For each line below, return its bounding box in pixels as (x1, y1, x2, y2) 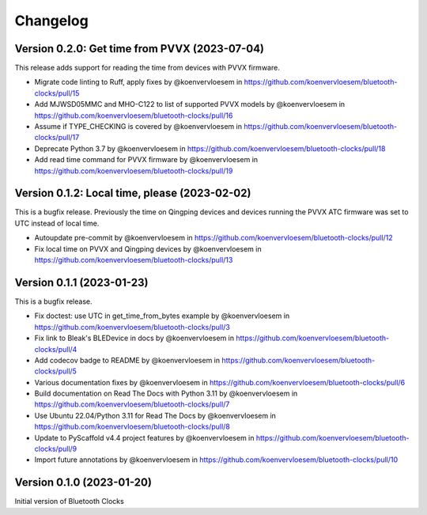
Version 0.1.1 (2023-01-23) (14, 275, 149, 289)
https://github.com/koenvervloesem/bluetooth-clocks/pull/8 (34, 422, 231, 431)
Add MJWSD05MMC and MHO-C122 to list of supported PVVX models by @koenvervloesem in (34, 100, 346, 109)
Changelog (14, 12, 89, 29)
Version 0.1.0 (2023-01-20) (14, 475, 152, 490)
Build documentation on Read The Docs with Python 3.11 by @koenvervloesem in (34, 388, 298, 399)
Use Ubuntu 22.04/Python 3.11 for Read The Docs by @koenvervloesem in (34, 411, 277, 420)
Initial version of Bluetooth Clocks (14, 497, 124, 506)
